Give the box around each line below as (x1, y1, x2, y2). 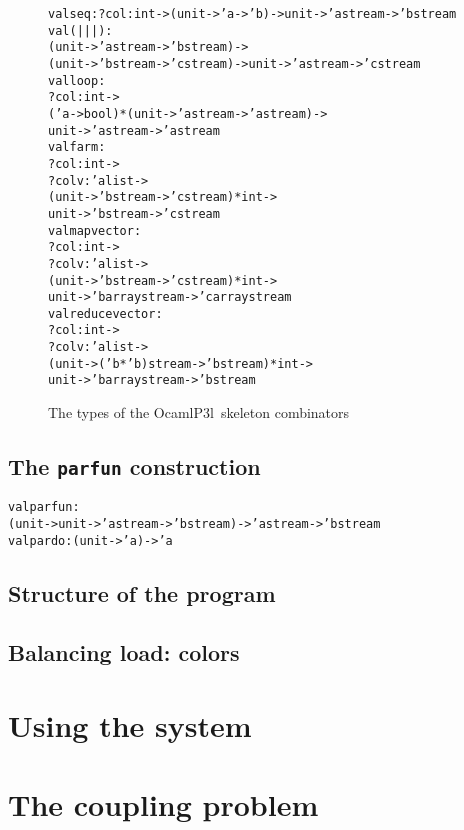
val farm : (48, 140, 106, 155)
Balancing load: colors (8, 636, 240, 667)
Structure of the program (8, 577, 276, 608)
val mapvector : (48, 223, 142, 238)
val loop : (48, 73, 106, 88)
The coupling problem (8, 783, 319, 824)
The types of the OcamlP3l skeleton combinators (48, 402, 350, 423)
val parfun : (8, 500, 80, 515)
